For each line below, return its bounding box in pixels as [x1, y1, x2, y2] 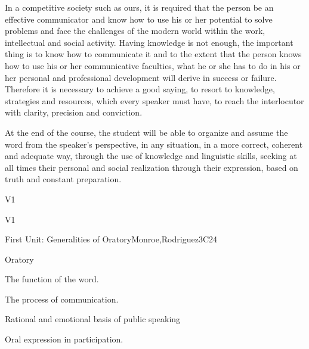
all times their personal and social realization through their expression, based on [5, 161, 298, 173]
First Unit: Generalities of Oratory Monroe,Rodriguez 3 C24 [5, 233, 217, 245]
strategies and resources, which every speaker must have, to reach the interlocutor [5, 94, 304, 107]
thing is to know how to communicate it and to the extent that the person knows [5, 48, 302, 60]
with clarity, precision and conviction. [5, 106, 143, 119]
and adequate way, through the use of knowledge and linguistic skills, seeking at [5, 149, 297, 162]
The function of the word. [5, 273, 99, 285]
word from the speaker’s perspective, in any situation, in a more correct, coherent [5, 138, 303, 150]
